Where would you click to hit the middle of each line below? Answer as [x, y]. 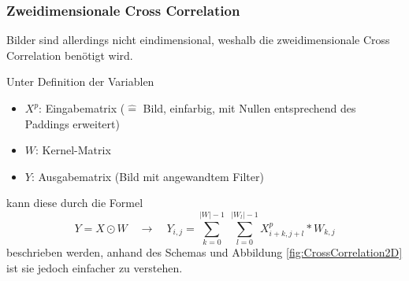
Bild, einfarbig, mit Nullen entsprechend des [249, 108]
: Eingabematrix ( [82, 108]
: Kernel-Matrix [73, 150]
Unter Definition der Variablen [80, 81]
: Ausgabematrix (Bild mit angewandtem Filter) [147, 176]
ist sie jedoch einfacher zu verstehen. [95, 267]
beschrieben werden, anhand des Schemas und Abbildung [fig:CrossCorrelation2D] [204, 252]
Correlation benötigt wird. [70, 55]
